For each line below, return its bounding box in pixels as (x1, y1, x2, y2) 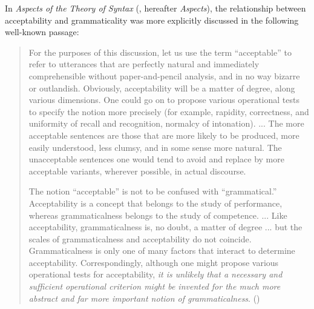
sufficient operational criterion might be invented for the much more (28, 280, 281, 293)
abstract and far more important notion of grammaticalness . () (28, 291, 260, 304)
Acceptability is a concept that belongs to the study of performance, (28, 196, 283, 209)
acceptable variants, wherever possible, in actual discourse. (28, 164, 246, 177)
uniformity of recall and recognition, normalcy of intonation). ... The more (28, 117, 304, 130)
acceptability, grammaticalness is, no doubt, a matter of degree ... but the (28, 221, 303, 233)
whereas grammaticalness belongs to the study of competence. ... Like (28, 208, 287, 221)
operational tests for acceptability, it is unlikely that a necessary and (28, 268, 283, 281)
